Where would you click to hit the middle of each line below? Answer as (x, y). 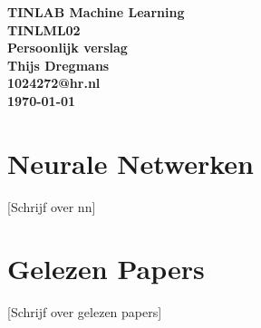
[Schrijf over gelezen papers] (85, 312)
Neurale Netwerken (130, 163)
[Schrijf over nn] (52, 206)
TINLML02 (44, 29)
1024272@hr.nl (54, 83)
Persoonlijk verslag (68, 48)
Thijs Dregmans (58, 65)
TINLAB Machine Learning (96, 12)
